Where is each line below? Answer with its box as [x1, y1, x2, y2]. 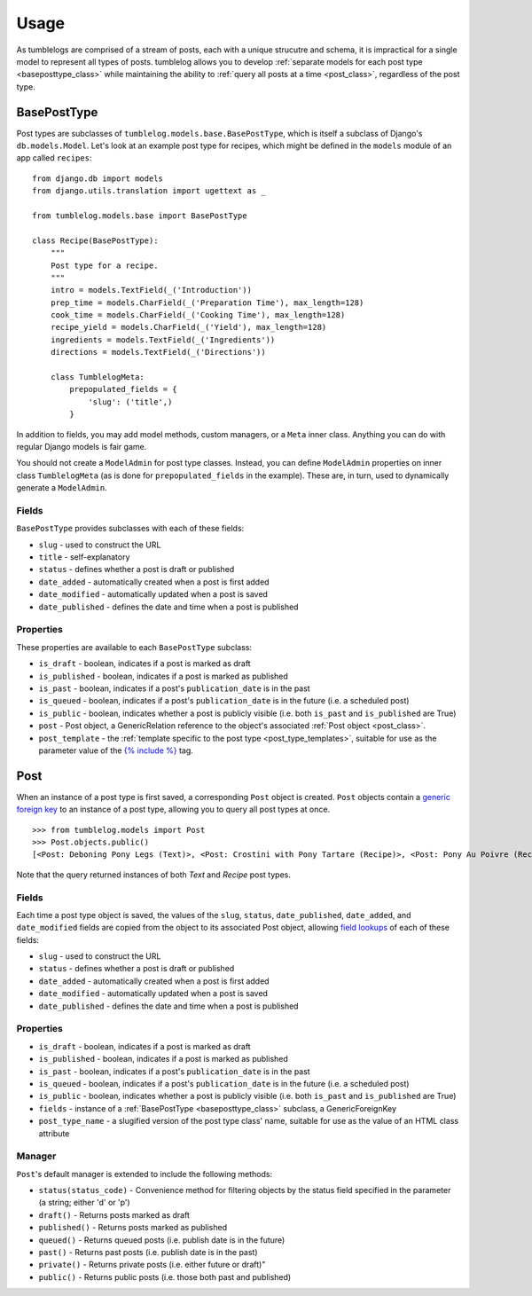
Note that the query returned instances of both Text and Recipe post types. [16, 869, 292, 880]
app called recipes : [16, 153, 92, 163]
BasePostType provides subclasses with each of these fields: [16, 523, 245, 534]
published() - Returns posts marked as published [38, 1222, 228, 1233]
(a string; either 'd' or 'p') [38, 1198, 130, 1208]
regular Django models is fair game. [16, 442, 147, 452]
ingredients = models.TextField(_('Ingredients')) [50, 334, 276, 345]
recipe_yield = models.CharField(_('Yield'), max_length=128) [50, 322, 327, 333]
